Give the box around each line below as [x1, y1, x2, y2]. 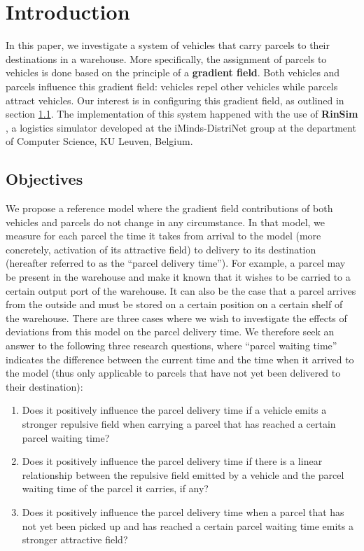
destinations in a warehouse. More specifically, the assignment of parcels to [6, 51, 327, 66]
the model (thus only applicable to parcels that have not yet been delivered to [6, 365, 341, 380]
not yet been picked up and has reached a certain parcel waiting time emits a [22, 518, 353, 533]
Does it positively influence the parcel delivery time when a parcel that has [22, 504, 344, 519]
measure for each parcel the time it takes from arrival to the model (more [6, 228, 321, 243]
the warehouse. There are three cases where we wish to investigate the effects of [6, 310, 347, 325]
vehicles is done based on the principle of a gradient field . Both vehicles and [6, 65, 340, 80]
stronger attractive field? [22, 532, 128, 547]
